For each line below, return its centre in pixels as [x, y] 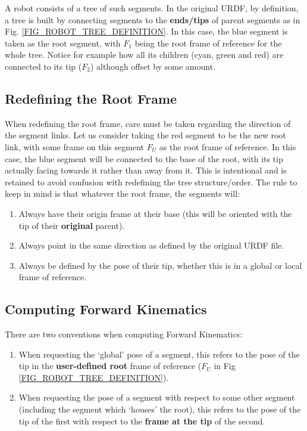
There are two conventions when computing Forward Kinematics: [124, 334]
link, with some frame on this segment [74, 146]
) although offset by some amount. [153, 66]
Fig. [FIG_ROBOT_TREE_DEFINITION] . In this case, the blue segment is [146, 31]
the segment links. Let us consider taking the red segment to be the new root [145, 135]
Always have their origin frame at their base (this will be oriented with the [155, 213]
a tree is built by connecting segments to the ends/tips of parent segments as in [153, 19]
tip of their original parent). [72, 225]
